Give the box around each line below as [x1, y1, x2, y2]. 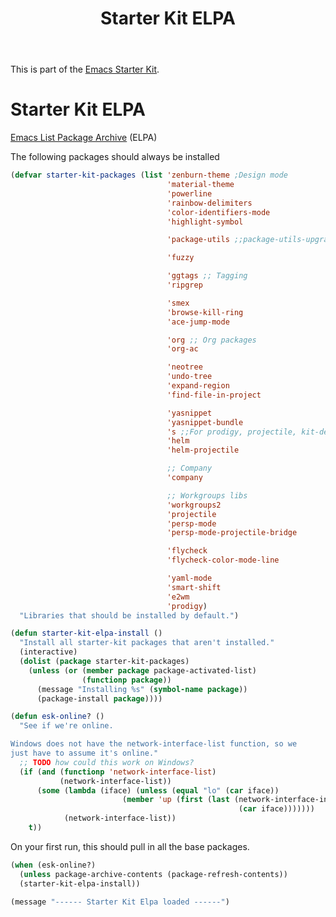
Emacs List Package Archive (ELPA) [10, 132, 158, 144]
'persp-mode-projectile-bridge [166, 528, 298, 538]
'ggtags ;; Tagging [166, 271, 248, 281]
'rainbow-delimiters [166, 198, 253, 208]
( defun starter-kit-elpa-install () [10, 628, 163, 639]
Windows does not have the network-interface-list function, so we [10, 739, 298, 749]
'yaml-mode [166, 573, 213, 583]
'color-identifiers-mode [166, 207, 271, 217]
